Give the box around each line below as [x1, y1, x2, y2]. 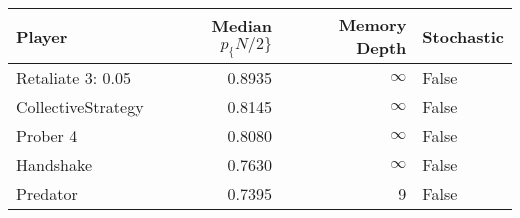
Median [211, 13, 272, 37]
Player [16, 24, 68, 48]
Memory [338, 13, 407, 36]
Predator [16, 182, 78, 205]
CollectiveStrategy [16, 95, 144, 118]
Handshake [16, 153, 93, 176]
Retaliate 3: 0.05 [16, 66, 131, 89]
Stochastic [422, 24, 504, 48]
